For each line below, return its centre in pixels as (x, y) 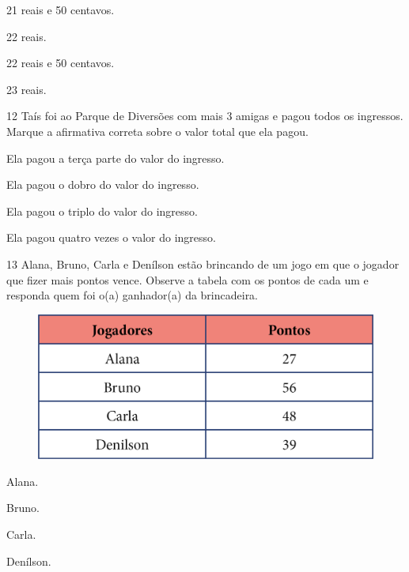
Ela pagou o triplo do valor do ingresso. (102, 211)
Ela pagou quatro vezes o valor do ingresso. (111, 237)
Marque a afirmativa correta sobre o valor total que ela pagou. (157, 131)
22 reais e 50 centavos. (61, 63)
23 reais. (27, 89)
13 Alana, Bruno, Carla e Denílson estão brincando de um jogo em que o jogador (203, 263)
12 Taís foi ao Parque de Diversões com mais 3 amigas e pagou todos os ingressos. (205, 116)
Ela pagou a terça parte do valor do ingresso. (116, 158)
